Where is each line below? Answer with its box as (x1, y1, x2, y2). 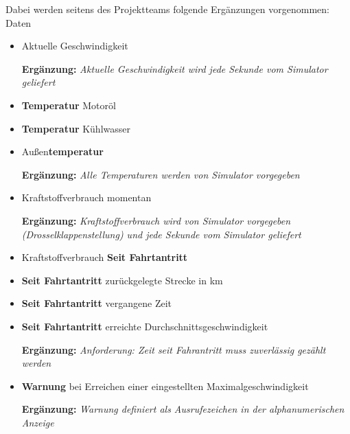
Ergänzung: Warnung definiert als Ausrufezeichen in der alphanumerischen (21, 402, 345, 416)
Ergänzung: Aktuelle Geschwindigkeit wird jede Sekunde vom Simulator (21, 61, 328, 76)
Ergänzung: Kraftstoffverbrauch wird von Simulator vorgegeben (21, 213, 291, 227)
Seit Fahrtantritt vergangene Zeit (21, 296, 172, 310)
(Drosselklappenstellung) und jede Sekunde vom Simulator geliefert (21, 227, 301, 241)
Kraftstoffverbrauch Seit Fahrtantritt (21, 250, 188, 264)
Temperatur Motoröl (21, 98, 116, 112)
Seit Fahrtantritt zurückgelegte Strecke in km (21, 273, 223, 287)
